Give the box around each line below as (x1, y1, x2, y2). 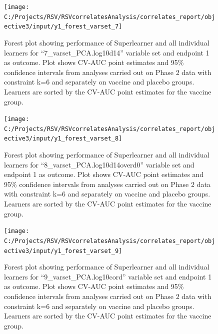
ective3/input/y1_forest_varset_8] (4, 135, 122, 142)
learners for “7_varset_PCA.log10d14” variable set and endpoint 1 (4, 47, 209, 57)
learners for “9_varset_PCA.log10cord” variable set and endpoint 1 (4, 271, 212, 281)
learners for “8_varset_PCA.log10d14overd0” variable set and (4, 159, 194, 169)
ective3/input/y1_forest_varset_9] (4, 247, 122, 254)
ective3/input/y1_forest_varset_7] (4, 23, 122, 30)
